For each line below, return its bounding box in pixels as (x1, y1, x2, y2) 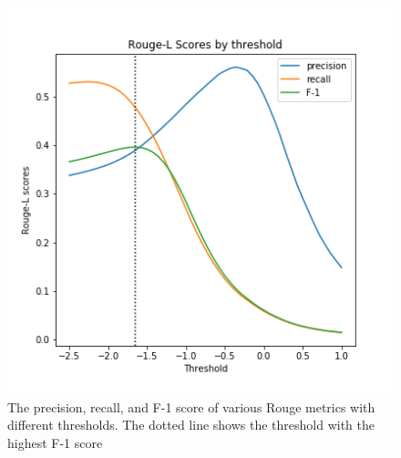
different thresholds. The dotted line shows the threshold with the (7, 415, 375, 434)
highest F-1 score (7, 432, 103, 452)
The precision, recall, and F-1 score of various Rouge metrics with (7, 397, 375, 416)
